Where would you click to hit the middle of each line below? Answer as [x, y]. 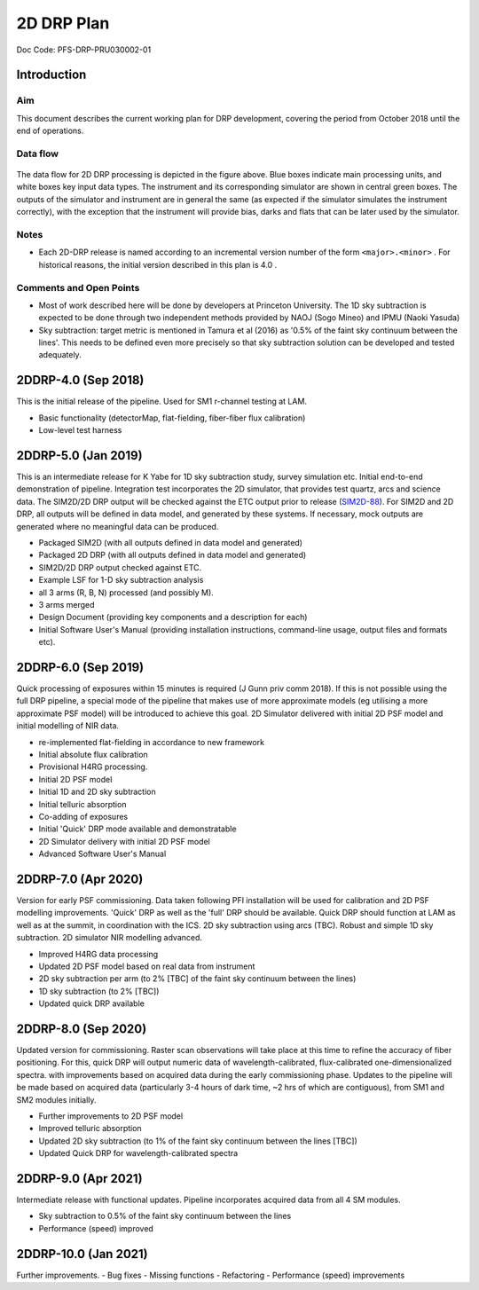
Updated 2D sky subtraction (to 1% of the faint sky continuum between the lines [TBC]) [198, 1141]
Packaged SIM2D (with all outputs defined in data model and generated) [171, 543]
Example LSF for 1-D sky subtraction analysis [121, 580]
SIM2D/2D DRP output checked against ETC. [120, 567]
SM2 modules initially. [56, 1099]
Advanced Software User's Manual [102, 854]
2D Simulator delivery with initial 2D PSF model [124, 841]
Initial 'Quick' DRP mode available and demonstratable [137, 829]
